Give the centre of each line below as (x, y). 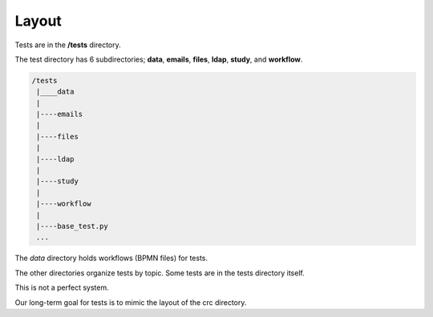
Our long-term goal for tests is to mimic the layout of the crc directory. (131, 302)
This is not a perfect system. (62, 287)
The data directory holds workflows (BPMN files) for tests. (111, 258)
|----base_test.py (72, 226)
